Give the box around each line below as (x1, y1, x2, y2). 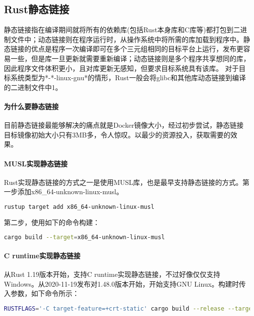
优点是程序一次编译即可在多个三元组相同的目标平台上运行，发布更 (31, 44, 243, 54)
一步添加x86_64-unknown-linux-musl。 (4, 186, 123, 197)
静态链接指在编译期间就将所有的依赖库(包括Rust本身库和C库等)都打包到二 (4, 24, 240, 35)
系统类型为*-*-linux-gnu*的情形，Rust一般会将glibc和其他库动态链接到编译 (10, 72, 246, 83)
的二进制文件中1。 (4, 82, 62, 92)
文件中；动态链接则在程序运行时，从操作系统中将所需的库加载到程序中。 (10, 34, 243, 44)
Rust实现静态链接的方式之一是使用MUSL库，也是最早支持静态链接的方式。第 (4, 177, 250, 187)
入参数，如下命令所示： (4, 288, 79, 298)
